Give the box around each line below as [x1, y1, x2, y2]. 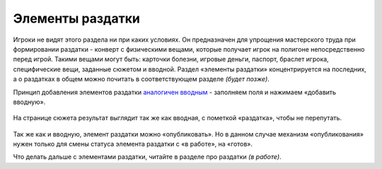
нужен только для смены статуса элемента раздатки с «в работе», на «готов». [13, 140, 253, 148]
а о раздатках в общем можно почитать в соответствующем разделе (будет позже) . [13, 75, 270, 83]
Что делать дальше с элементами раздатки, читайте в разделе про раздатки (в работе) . [13, 153, 282, 161]
